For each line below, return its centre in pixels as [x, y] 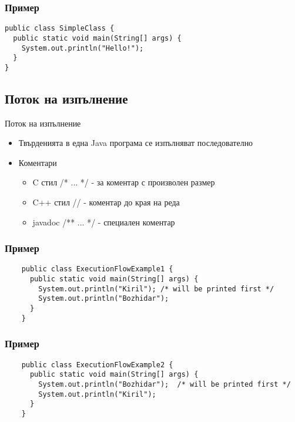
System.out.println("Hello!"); [83, 48]
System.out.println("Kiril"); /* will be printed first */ [156, 289]
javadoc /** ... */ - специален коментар [104, 222]
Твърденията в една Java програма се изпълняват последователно [136, 143]
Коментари [38, 162]
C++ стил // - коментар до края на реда [106, 202]
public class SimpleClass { [60, 29]
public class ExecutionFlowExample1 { [97, 269]
